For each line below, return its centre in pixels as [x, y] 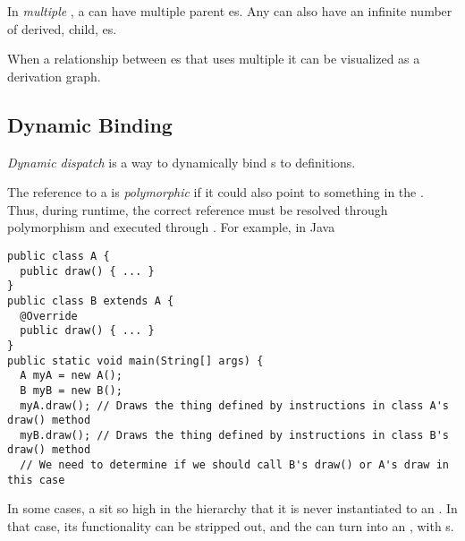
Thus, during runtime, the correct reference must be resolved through [198, 209]
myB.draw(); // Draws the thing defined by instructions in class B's [234, 435]
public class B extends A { [91, 301]
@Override [49, 316]
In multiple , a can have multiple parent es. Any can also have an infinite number [230, 11]
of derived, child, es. [62, 28]
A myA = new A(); [71, 376]
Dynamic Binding [90, 124]
